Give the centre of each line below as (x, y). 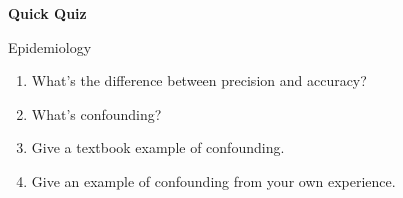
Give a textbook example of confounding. (158, 147)
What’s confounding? (96, 113)
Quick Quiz (47, 13)
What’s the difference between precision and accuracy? (199, 80)
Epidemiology (50, 46)
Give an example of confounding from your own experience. (213, 180)
